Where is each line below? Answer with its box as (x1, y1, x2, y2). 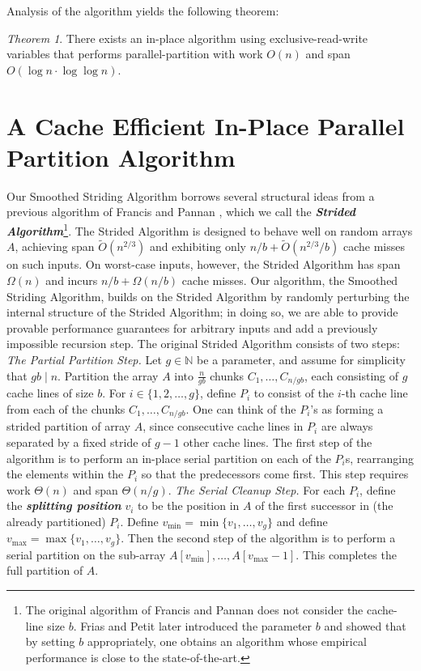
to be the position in (138, 497, 240, 514)
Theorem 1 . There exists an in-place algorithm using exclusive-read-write (6, 29, 368, 46)
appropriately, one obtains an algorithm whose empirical (87, 633, 367, 650)
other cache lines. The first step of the (183, 433, 372, 450)
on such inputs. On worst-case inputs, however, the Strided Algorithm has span (6, 256, 401, 273)
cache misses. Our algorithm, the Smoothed (181, 271, 398, 288)
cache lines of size (6, 384, 94, 401)
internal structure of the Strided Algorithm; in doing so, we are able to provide (6, 304, 398, 321)
